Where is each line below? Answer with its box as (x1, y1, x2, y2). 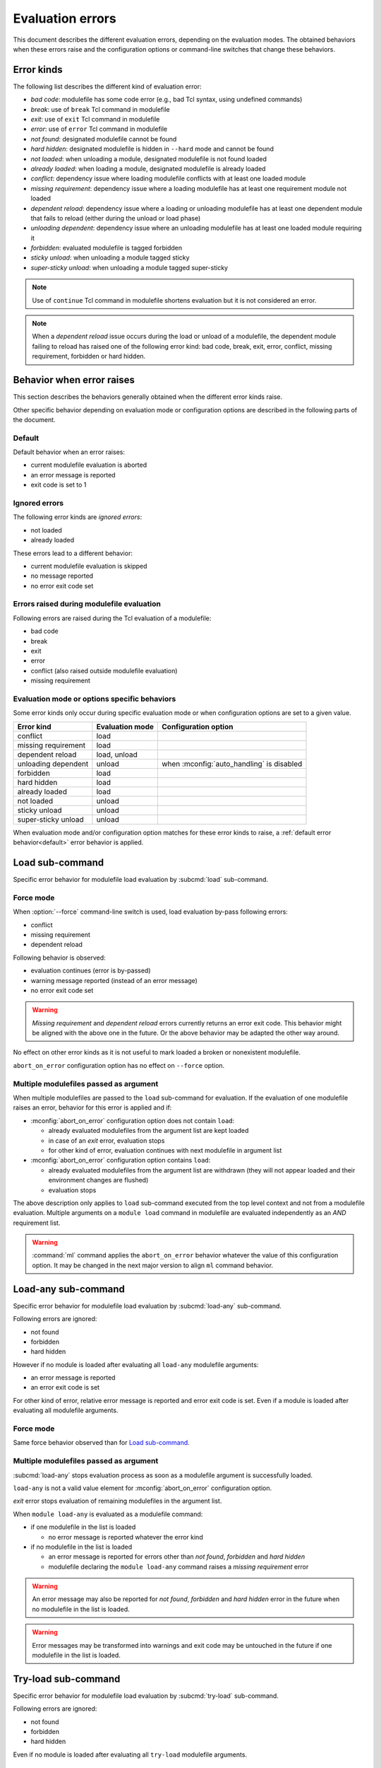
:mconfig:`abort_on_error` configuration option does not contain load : (30, 1116, 235, 1124)
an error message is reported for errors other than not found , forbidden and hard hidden (48, 1552, 306, 1561)
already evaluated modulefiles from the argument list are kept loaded (48, 1127, 249, 1135)
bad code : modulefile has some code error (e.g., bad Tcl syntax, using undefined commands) (30, 95, 303, 104)
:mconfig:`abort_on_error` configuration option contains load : (30, 1156, 211, 1165)
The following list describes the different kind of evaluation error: (13, 82, 202, 91)
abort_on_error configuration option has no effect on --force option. (13, 1061, 225, 1069)
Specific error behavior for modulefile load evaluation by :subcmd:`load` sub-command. (13, 876, 268, 884)
